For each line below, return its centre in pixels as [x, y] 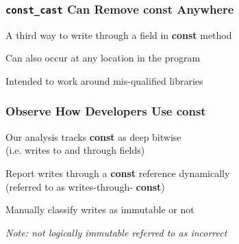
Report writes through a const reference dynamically [118, 173]
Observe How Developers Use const [106, 111]
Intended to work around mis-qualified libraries [104, 80]
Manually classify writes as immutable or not [100, 209]
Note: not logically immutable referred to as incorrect [116, 232]
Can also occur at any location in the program [103, 58]
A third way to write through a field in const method [119, 35]
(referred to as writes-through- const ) [85, 186]
